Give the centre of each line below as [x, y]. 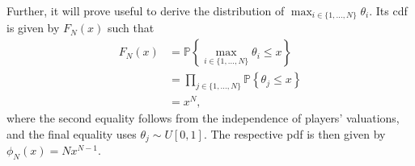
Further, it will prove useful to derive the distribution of [146, 10]
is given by [33, 28]
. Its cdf [388, 10]
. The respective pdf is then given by [294, 133]
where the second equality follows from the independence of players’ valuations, [203, 118]
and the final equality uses [72, 133]
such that [131, 28]
